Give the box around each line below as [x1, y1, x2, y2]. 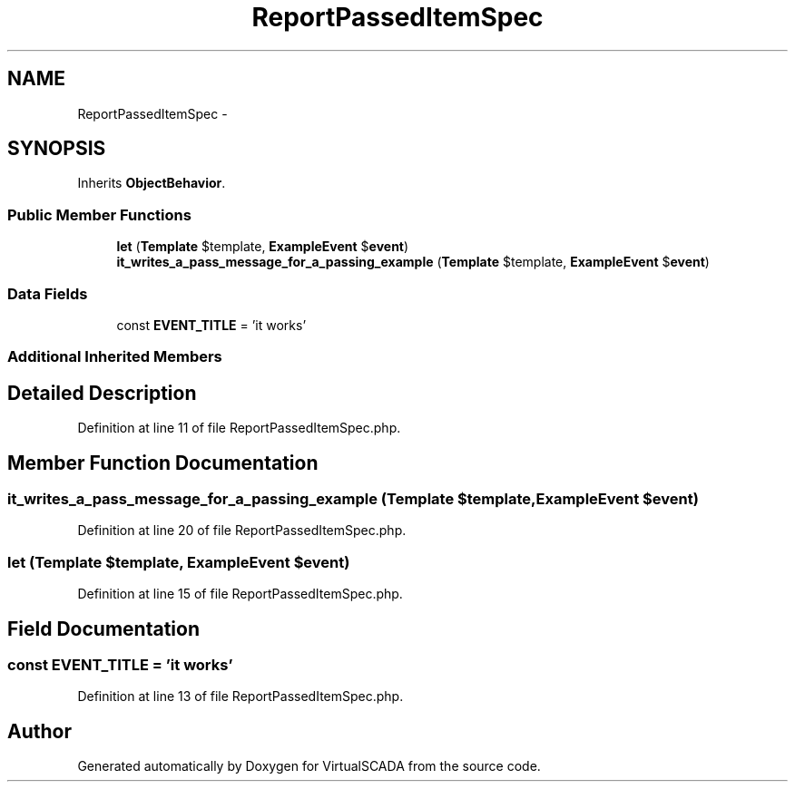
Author [7, 719, 72, 743]
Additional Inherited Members [7, 347, 222, 366]
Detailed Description [7, 381, 197, 404]
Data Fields [7, 284, 88, 303]
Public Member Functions [7, 205, 191, 224]
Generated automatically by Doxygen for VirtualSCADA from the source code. [77, 758, 541, 774]
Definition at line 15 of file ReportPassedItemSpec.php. [77, 586, 403, 602]
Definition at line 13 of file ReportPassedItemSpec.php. [77, 688, 404, 705]
